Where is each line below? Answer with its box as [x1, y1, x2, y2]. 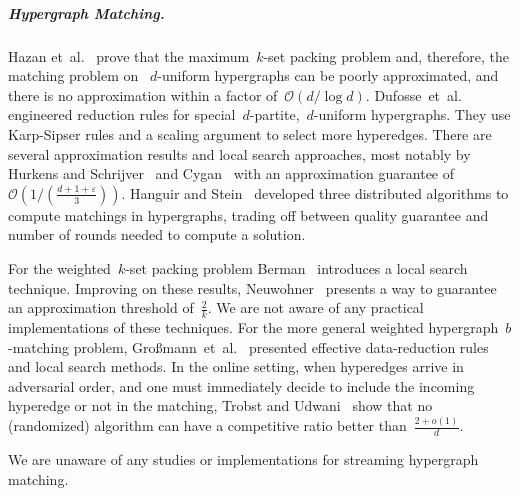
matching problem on [8, 65, 139, 86]
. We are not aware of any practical [207, 297, 424, 318]
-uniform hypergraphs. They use [313, 104, 511, 125]
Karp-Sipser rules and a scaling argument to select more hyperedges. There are [8, 123, 492, 144]
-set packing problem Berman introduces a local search [125, 257, 468, 278]
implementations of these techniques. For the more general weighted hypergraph [8, 316, 499, 337]
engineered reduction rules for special [8, 104, 236, 125]
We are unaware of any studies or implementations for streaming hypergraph [8, 449, 479, 470]
